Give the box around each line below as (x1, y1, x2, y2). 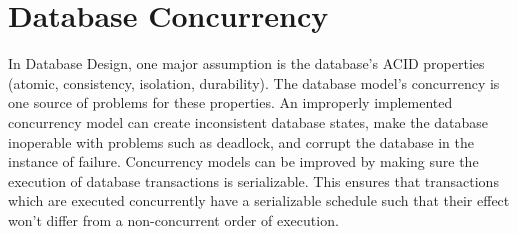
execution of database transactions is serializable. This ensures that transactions (8, 170, 499, 191)
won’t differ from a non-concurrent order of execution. (8, 209, 339, 230)
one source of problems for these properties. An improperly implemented (8, 92, 453, 113)
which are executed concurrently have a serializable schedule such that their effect (8, 190, 510, 211)
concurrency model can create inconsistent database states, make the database (8, 111, 489, 132)
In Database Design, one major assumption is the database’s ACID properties (8, 53, 485, 74)
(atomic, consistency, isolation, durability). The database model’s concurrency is (8, 72, 500, 93)
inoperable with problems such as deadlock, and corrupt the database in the (8, 131, 474, 152)
